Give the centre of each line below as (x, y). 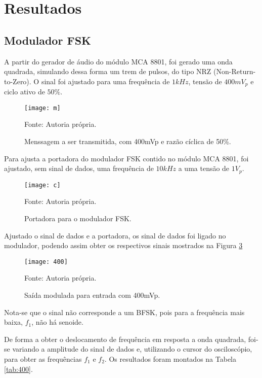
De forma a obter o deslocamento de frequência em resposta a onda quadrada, (125, 339)
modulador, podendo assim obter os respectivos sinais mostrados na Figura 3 (123, 245)
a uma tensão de (204, 168)
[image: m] (42, 108)
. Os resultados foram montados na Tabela (170, 358)
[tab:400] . (18, 369)
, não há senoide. (57, 322)
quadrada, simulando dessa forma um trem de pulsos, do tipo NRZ (108, 71)
